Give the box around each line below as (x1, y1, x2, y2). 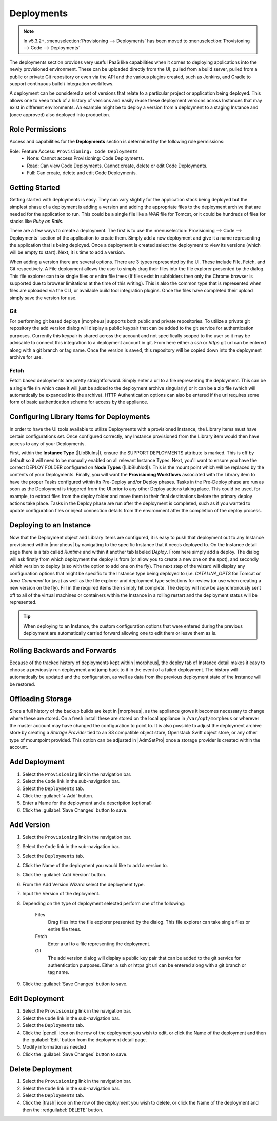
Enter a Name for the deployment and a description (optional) (22, 800, 152, 806)
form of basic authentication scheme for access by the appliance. (9, 399, 149, 406)
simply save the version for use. (9, 295, 77, 301)
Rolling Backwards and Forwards (9, 646, 117, 655)
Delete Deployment (9, 1064, 73, 1073)
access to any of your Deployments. (9, 440, 86, 447)
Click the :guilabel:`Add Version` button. (22, 872, 107, 878)
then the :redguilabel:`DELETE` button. (22, 1107, 104, 1113)
